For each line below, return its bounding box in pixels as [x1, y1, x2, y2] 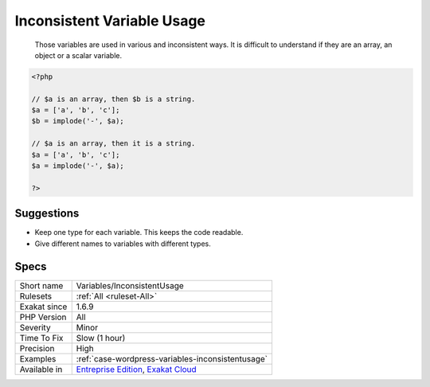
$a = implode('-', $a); [31, 162, 125, 170]
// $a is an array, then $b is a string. [31, 94, 196, 104]
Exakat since [19, 301, 68, 312]
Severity [19, 322, 51, 333]
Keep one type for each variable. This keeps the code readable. [34, 228, 244, 237]
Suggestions [14, 207, 80, 221]
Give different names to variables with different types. [34, 239, 211, 248]
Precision [19, 342, 55, 354]
